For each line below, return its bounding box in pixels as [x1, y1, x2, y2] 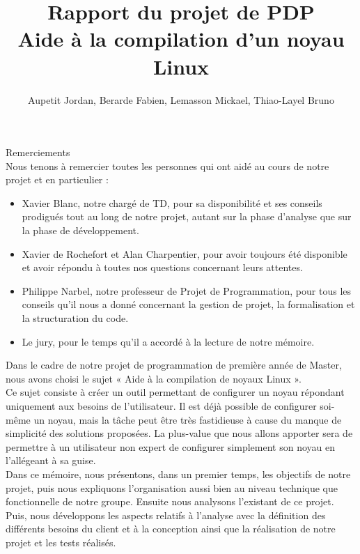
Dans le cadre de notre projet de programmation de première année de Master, [6, 357, 342, 372]
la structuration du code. [22, 311, 129, 325]
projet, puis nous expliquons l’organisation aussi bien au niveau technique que [6, 480, 338, 495]
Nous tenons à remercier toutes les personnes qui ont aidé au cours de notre [6, 158, 329, 173]
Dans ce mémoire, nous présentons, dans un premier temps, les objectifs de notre [6, 466, 351, 481]
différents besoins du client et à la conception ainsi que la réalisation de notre [6, 521, 336, 536]
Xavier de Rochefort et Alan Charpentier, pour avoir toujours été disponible [22, 246, 347, 261]
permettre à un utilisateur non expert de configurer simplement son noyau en [6, 439, 335, 454]
